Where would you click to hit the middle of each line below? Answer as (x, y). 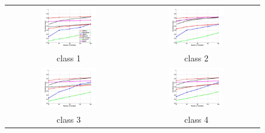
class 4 (196, 119)
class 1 (69, 58)
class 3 (69, 119)
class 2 (196, 58)
